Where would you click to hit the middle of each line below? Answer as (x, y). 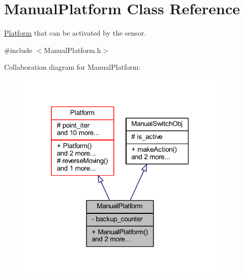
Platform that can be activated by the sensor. (75, 33)
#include (18, 50)
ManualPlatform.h (72, 50)
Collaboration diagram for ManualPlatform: (72, 67)
